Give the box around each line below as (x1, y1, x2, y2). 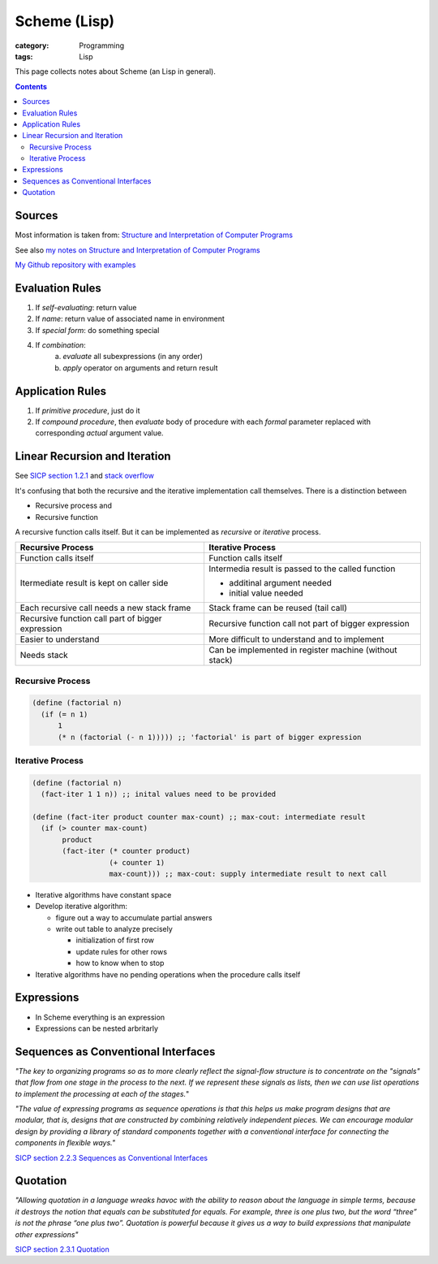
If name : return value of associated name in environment (35, 314, 225, 324)
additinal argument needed (229, 578, 333, 589)
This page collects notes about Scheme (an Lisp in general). (15, 67, 217, 76)
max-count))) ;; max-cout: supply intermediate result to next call (109, 869, 388, 878)
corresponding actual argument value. (35, 428, 164, 438)
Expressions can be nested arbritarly (35, 1024, 158, 1033)
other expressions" (15, 1229, 79, 1239)
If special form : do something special (35, 325, 160, 335)
